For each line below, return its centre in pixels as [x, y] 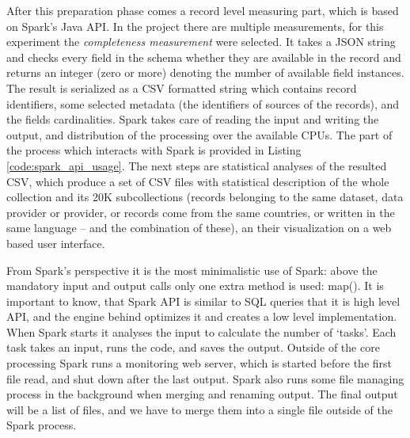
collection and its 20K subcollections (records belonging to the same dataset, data [205, 197]
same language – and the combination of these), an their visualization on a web [199, 228]
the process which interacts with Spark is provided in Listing [154, 150]
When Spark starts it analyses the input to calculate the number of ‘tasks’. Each [201, 331]
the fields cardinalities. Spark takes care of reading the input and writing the [193, 119]
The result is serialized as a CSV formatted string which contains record [182, 88]
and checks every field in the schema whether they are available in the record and [204, 57]
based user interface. [56, 243]
